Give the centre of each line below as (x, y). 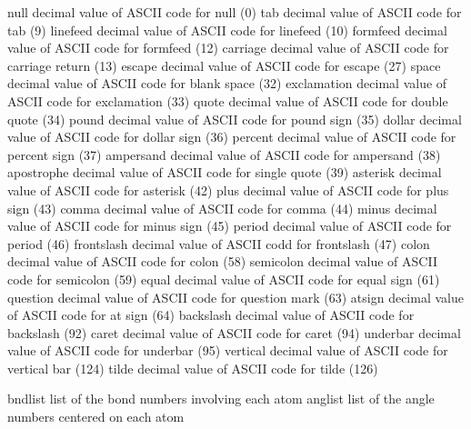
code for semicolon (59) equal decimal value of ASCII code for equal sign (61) (224, 279)
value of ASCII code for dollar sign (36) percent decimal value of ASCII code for (232, 137)
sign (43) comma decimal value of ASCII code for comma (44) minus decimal (222, 208)
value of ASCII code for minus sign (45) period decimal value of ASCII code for (230, 226)
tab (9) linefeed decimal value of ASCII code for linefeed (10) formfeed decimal (227, 30)
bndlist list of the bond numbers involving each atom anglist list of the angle (221, 399)
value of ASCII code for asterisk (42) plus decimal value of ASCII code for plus (228, 190)
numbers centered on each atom (96, 417)
